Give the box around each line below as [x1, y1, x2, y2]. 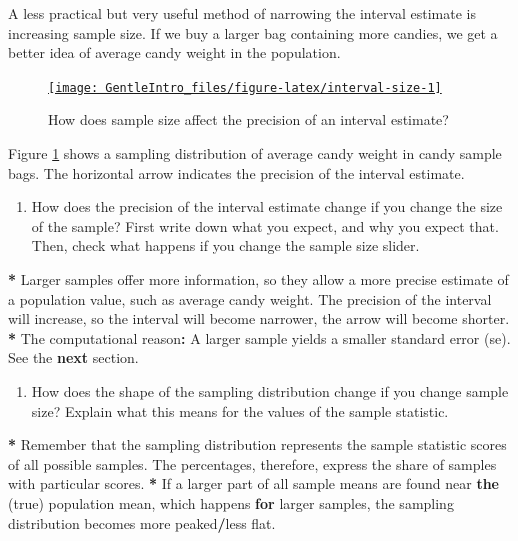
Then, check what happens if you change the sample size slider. [31, 235, 420, 256]
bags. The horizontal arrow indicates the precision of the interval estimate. [8, 162, 465, 183]
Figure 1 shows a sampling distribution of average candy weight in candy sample [8, 143, 502, 164]
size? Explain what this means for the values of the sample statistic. [31, 400, 449, 421]
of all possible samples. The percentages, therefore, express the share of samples [8, 453, 497, 474]
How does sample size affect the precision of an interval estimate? [48, 109, 449, 130]
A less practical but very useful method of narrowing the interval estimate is [8, 3, 477, 23]
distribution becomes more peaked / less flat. [8, 512, 276, 533]
